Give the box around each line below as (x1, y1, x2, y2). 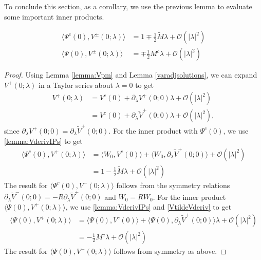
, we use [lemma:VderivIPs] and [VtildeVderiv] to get (65, 201, 232, 212)
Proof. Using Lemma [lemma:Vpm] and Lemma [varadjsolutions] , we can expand (4, 69, 257, 80)
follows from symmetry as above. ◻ (114, 246, 227, 256)
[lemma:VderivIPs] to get (4, 135, 83, 146)
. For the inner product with (108, 125, 198, 136)
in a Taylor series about (39, 79, 114, 90)
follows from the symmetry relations (116, 179, 230, 190)
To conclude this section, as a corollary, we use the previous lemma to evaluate (4, 1, 252, 11)
